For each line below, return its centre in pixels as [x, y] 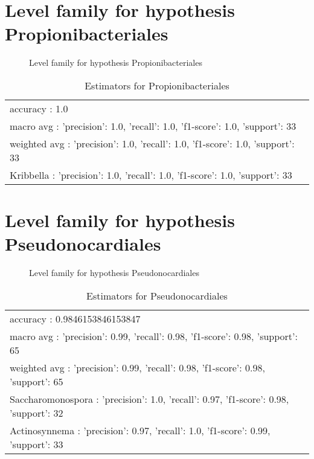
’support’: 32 [37, 412]
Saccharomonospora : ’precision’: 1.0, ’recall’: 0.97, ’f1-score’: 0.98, [149, 399]
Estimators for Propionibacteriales [157, 85]
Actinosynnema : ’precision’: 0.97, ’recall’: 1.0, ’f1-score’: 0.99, [140, 430]
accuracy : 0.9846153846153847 [75, 318]
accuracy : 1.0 [39, 108]
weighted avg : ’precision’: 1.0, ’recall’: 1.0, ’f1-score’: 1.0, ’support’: [152, 143]
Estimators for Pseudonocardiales [157, 295]
